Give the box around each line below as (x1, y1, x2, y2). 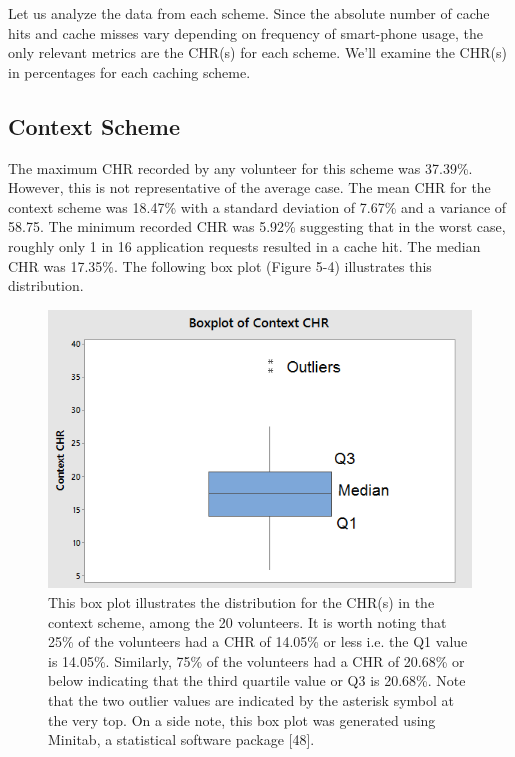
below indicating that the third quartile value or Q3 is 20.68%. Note (48, 670, 466, 691)
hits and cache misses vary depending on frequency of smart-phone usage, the (8, 22, 484, 43)
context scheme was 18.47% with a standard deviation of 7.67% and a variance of (8, 196, 507, 217)
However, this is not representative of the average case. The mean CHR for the (8, 177, 491, 198)
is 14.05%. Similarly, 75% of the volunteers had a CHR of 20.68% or (48, 650, 465, 671)
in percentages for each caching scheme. (8, 61, 251, 82)
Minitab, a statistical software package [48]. (48, 729, 315, 750)
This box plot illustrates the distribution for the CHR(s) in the (48, 591, 435, 612)
